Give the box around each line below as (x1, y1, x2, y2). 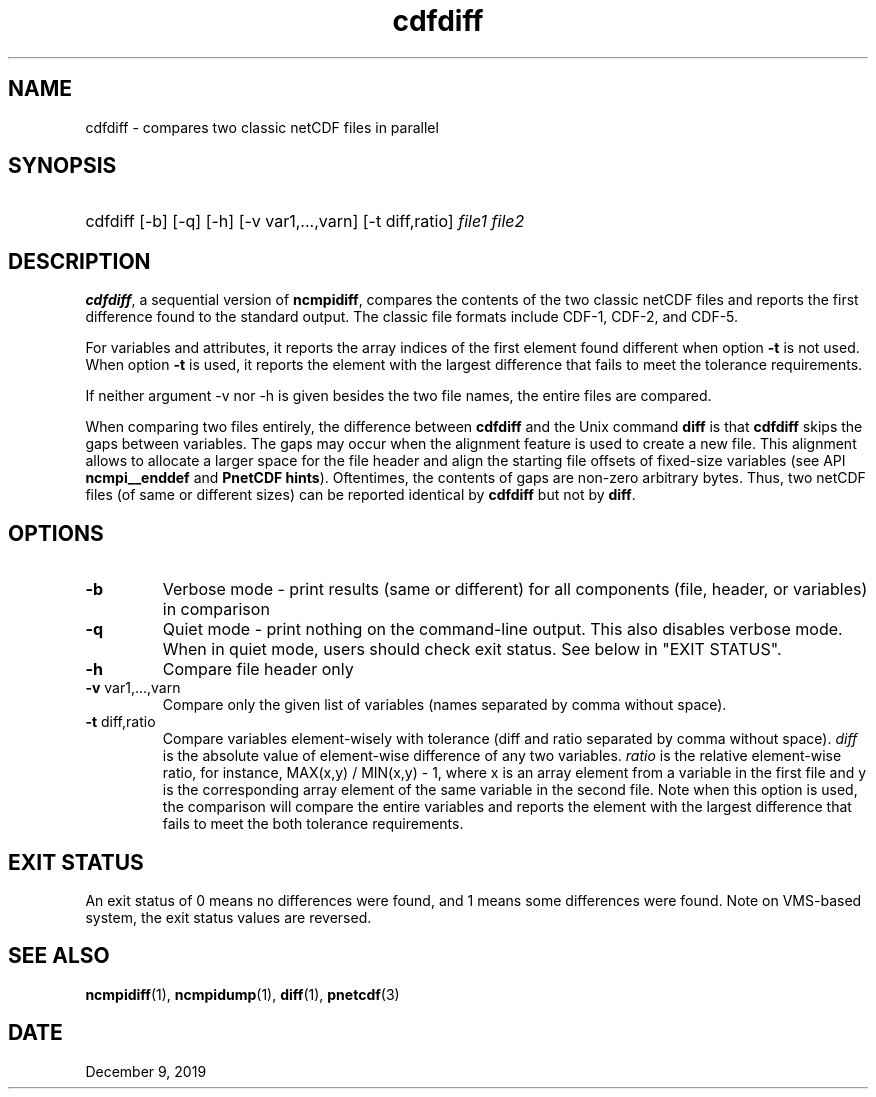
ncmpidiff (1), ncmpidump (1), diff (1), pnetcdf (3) (85, 985, 400, 1003)
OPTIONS (8, 520, 104, 546)
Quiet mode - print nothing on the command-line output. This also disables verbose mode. (162, 619, 843, 640)
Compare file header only (162, 659, 354, 680)
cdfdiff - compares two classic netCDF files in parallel (85, 118, 439, 136)
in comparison (162, 599, 270, 620)
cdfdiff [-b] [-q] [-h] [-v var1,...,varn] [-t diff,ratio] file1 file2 (85, 211, 525, 232)
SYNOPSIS (8, 153, 117, 179)
